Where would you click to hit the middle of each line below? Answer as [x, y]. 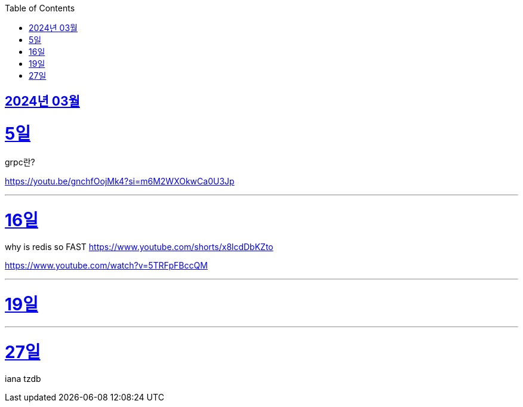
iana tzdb [23, 379]
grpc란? [20, 162]
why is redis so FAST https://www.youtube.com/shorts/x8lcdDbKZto [139, 247]
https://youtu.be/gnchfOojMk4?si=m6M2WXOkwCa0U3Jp [120, 181]
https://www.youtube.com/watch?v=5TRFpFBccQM [106, 266]
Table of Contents [40, 8]
